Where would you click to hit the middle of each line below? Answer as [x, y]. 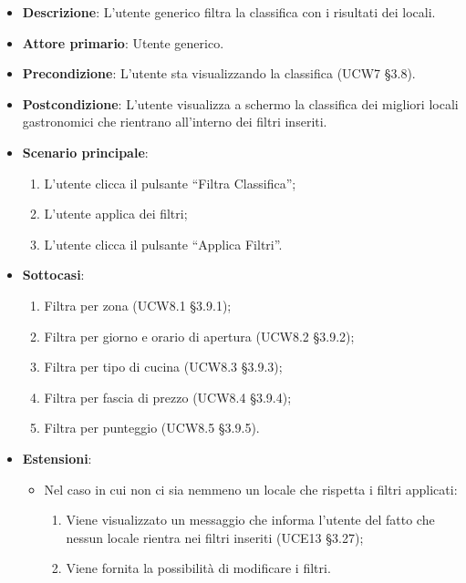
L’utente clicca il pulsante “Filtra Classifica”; [170, 183]
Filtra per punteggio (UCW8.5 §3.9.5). [152, 428]
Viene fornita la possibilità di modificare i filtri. [198, 568]
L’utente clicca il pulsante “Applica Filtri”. [163, 244]
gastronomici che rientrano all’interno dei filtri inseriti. [175, 122]
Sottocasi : [53, 275]
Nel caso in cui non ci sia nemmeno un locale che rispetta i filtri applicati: [251, 489]
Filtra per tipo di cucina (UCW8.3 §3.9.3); [163, 367]
